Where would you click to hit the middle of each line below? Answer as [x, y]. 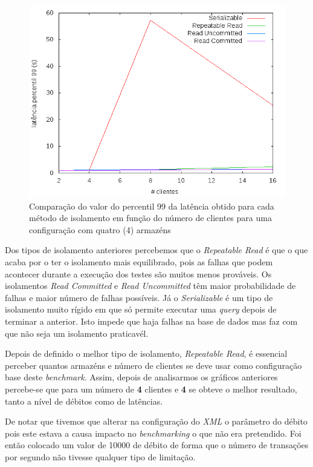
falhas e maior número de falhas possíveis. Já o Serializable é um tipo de [139, 297]
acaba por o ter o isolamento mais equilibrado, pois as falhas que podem [139, 261]
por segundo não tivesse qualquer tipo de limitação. [100, 456]
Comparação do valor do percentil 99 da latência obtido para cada [152, 206]
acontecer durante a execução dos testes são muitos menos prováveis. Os [138, 273]
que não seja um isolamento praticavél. [77, 333]
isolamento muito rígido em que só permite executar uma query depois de [141, 309]
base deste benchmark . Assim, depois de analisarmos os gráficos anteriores [141, 377]
